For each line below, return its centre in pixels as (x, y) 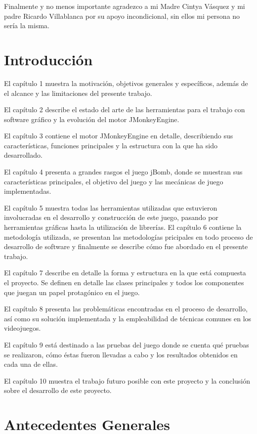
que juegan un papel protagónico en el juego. (72, 292)
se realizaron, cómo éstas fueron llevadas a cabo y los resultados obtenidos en (121, 354)
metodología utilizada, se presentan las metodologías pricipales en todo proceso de (128, 237)
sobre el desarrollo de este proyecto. (58, 390)
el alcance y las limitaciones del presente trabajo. (78, 93)
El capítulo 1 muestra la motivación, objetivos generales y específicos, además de (126, 83)
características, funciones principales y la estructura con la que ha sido (111, 145)
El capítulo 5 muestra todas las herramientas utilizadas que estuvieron (111, 207)
